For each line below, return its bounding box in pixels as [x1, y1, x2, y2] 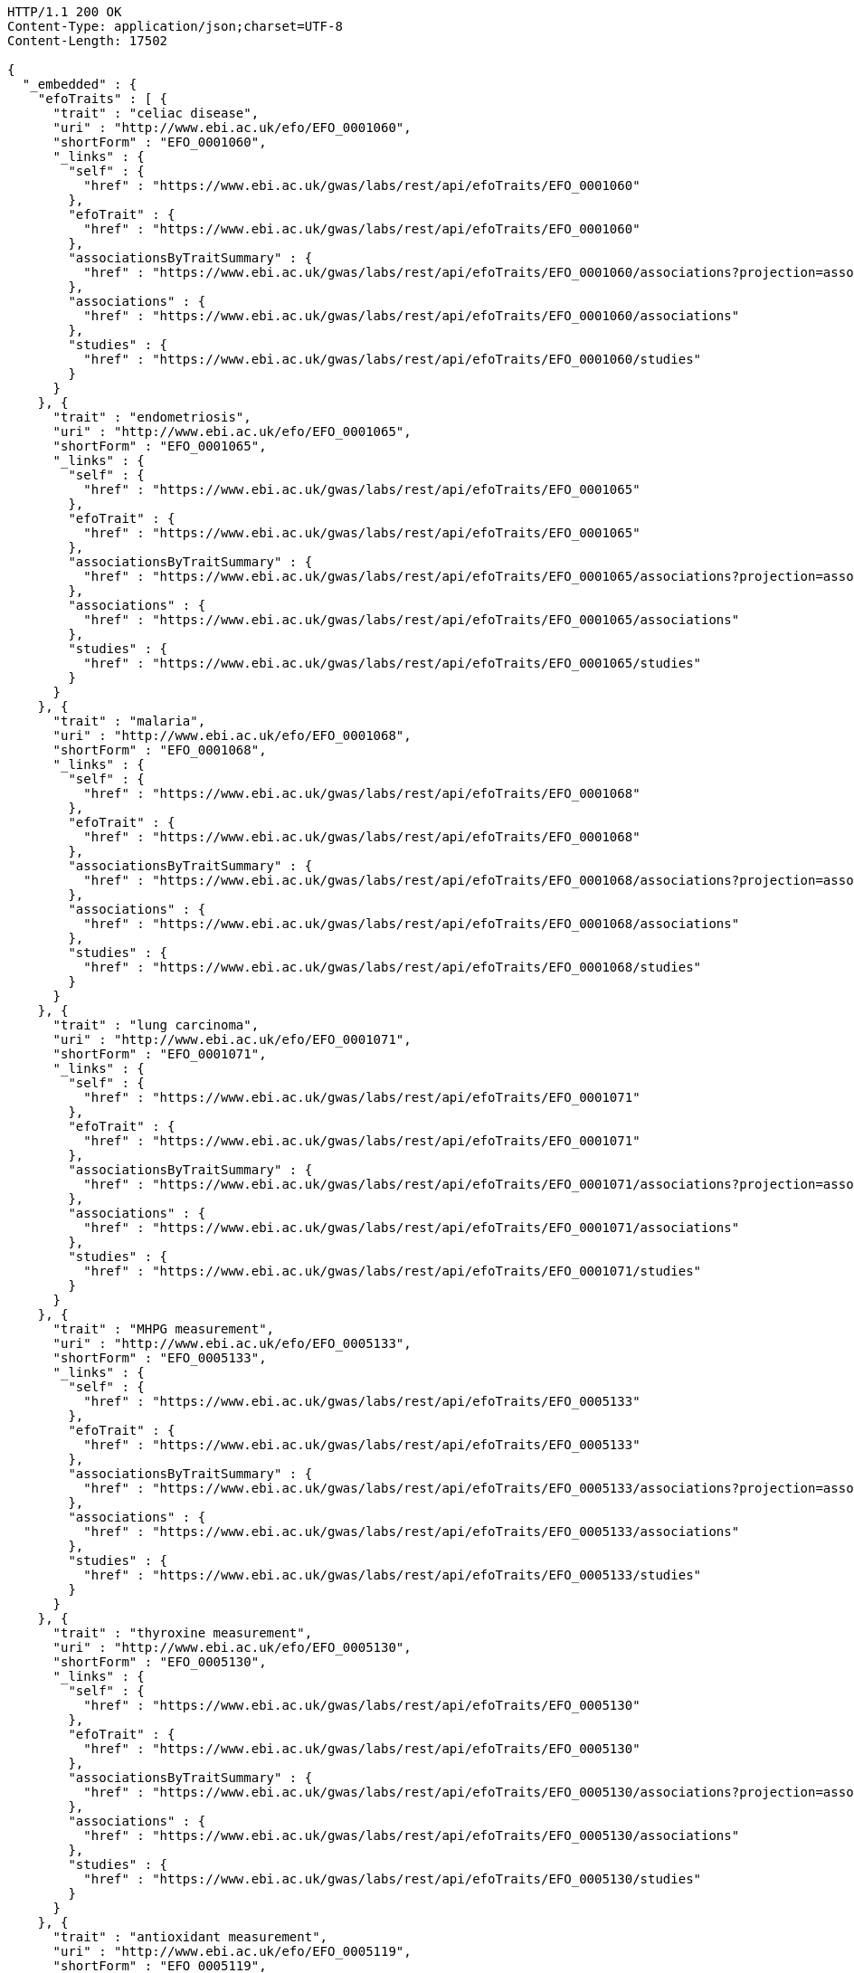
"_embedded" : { [22, 77, 138, 91]
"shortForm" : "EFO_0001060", [52, 135, 267, 149]
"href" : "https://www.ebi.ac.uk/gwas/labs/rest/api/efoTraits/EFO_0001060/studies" [83, 352, 702, 366]
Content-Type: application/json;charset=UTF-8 [7, 19, 343, 33]
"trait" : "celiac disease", [52, 106, 260, 120]
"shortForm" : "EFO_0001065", [52, 439, 267, 453]
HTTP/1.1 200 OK [7, 5, 122, 19]
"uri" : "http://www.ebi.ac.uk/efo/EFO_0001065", [52, 424, 412, 439]
